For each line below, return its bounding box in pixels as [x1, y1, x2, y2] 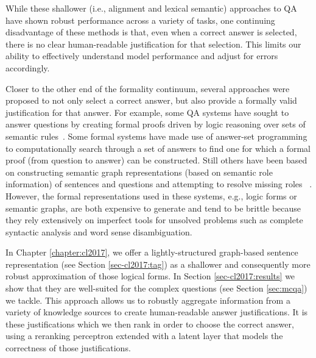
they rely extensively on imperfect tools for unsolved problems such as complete [5, 213, 303, 226]
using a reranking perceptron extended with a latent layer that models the [5, 329, 283, 342]
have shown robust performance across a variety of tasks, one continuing [5, 13, 275, 26]
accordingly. [5, 61, 50, 74]
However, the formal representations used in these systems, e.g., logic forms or [5, 189, 297, 202]
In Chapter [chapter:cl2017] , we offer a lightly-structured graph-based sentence [5, 246, 298, 259]
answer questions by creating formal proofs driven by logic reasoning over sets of [5, 118, 306, 131]
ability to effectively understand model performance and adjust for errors [5, 49, 278, 62]
